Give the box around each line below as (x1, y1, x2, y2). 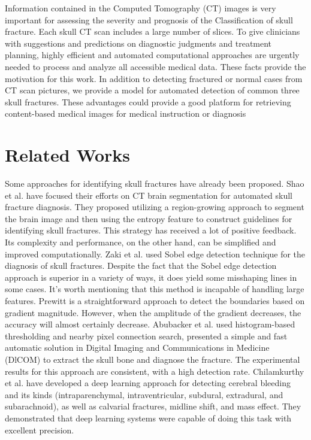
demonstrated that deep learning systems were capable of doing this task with (5, 411, 292, 424)
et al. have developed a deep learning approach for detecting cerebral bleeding (5, 377, 291, 389)
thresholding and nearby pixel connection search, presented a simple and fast (5, 329, 288, 342)
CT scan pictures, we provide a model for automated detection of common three (5, 84, 300, 96)
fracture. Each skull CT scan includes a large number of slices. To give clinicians (5, 25, 300, 38)
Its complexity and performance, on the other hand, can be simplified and (5, 236, 276, 248)
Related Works (5, 142, 131, 167)
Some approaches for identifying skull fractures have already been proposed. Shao (5, 177, 304, 190)
